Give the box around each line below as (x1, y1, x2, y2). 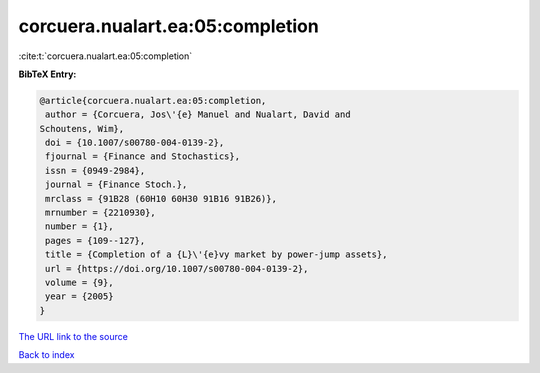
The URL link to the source (18, 330, 129, 342)
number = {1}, (45, 221, 114, 232)
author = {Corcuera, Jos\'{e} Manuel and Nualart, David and (45, 109, 351, 120)
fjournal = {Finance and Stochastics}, (45, 151, 240, 162)
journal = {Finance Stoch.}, (45, 179, 188, 190)
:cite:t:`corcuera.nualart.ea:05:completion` (18, 50, 193, 62)
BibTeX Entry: (18, 68, 77, 80)
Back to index (18, 349, 75, 361)
